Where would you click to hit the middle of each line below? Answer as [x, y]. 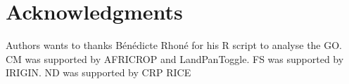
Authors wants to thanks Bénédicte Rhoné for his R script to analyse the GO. [174, 45]
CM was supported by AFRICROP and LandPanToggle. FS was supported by [175, 58]
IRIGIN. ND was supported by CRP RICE [99, 72]
